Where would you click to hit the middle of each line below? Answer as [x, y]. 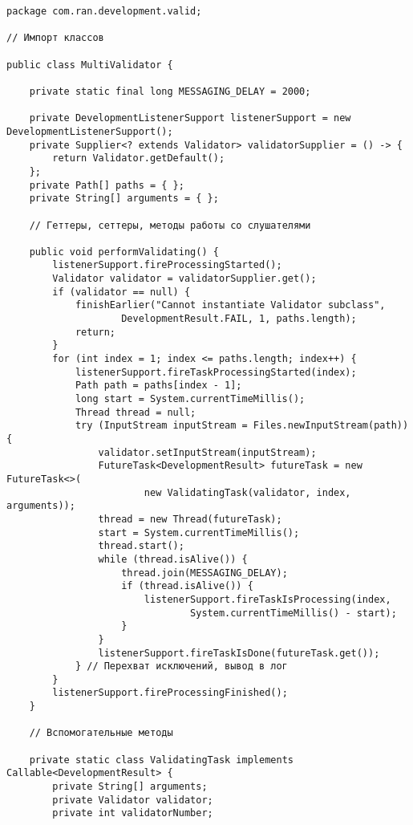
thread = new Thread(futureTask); [190, 519]
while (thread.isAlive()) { [173, 559]
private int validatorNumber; [133, 813]
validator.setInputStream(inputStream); [207, 452]
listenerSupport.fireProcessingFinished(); [170, 693]
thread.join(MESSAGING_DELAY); [204, 573]
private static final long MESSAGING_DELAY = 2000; [170, 91]
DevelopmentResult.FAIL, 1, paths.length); [239, 319]
